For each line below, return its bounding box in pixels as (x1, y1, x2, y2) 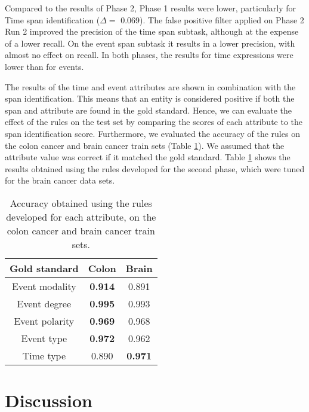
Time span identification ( (5, 13, 100, 26)
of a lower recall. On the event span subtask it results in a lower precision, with (5, 36, 295, 49)
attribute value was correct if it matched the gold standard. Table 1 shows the (5, 151, 291, 163)
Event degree (17, 296, 72, 310)
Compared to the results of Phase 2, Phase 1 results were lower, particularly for (5, 2, 296, 14)
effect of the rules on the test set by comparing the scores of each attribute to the (5, 115, 303, 128)
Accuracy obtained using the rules (10, 196, 152, 210)
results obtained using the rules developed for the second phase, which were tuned (5, 162, 305, 175)
